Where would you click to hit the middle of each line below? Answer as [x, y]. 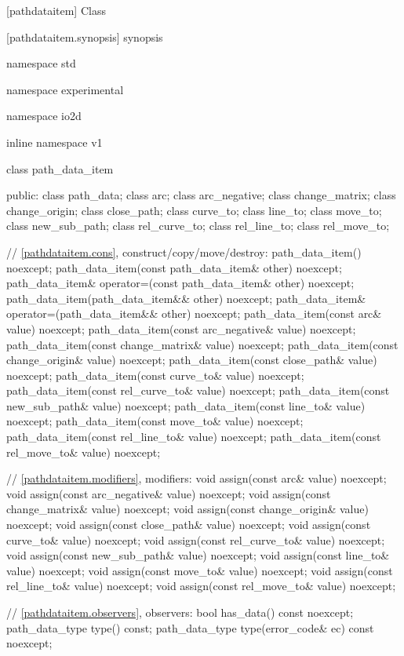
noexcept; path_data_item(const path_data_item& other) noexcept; [174, 267]
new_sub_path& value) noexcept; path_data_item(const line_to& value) [186, 405]
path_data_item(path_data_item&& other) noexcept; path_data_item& [186, 298]
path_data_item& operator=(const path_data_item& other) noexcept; [180, 283]
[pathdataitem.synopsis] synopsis [85, 36]
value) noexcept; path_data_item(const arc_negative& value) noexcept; [181, 328]
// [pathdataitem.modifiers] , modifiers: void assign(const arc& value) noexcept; [197, 478]
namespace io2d [44, 116]
